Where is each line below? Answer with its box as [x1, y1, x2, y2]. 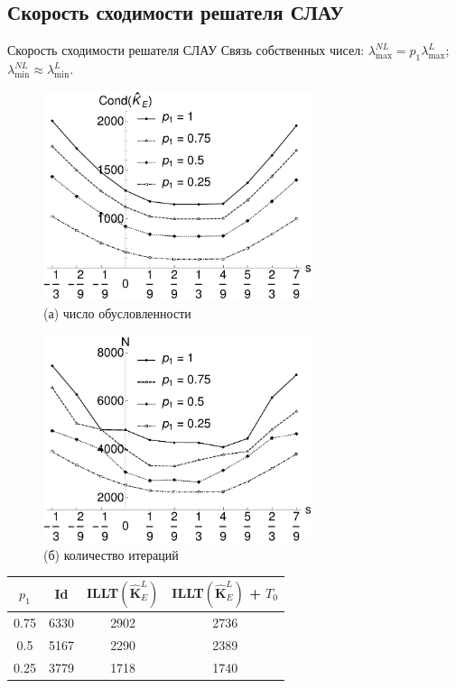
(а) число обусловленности [43, 303, 191, 322]
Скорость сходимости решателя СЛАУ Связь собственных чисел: [7, 41, 365, 60]
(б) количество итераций [43, 545, 179, 564]
